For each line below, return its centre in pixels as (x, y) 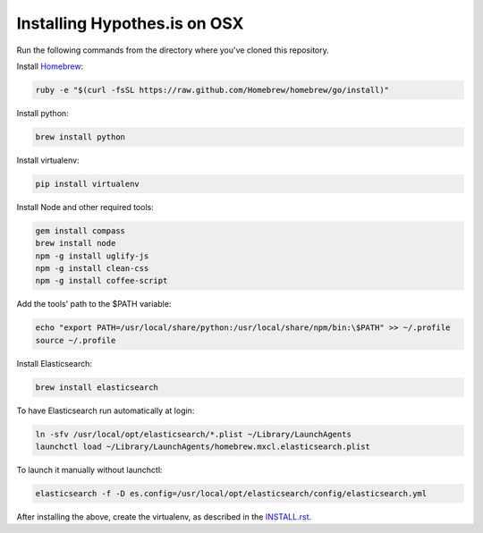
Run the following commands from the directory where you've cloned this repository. (173, 50)
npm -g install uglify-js (92, 256)
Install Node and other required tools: (85, 207)
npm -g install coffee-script (102, 281)
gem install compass (80, 231)
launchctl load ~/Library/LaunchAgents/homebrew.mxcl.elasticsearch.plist (203, 447)
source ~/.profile (76, 340)
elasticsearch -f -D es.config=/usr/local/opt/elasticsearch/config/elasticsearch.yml (231, 494)
